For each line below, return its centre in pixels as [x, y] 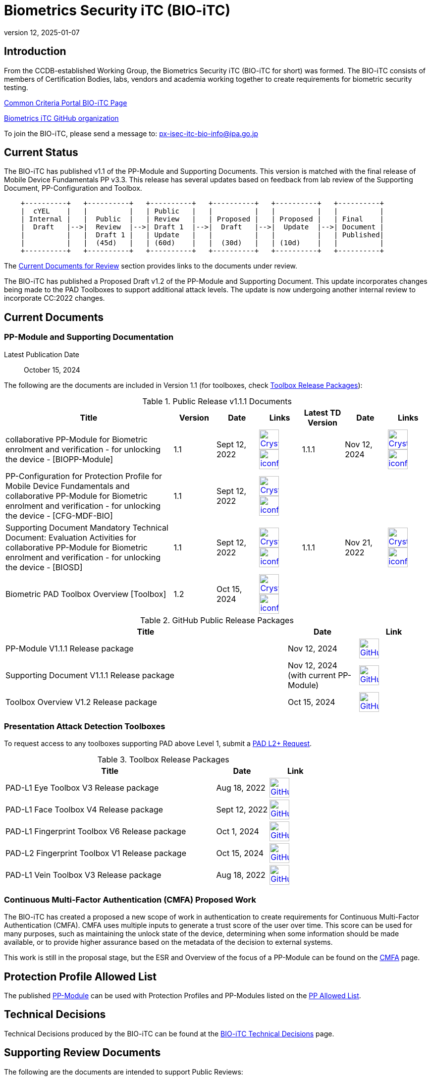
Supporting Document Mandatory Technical [87, 527]
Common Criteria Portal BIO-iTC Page [66, 103]
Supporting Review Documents [82, 1053]
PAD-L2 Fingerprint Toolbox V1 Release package [96, 853]
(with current [312, 675]
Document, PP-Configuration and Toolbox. [73, 188]
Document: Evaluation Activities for [71, 537]
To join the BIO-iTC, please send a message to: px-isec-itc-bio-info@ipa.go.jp [131, 133]
